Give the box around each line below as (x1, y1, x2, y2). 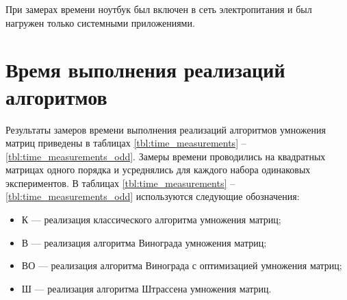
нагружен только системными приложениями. (5, 15, 195, 29)
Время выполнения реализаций (5, 55, 285, 84)
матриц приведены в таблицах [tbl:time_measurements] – (5, 136, 246, 150)
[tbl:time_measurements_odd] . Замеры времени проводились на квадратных (5, 149, 326, 163)
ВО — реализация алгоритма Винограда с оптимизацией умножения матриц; (21, 258, 342, 273)
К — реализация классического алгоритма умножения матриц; (21, 212, 281, 227)
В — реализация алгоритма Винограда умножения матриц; (21, 235, 267, 249)
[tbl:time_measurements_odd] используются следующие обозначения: (5, 189, 300, 203)
